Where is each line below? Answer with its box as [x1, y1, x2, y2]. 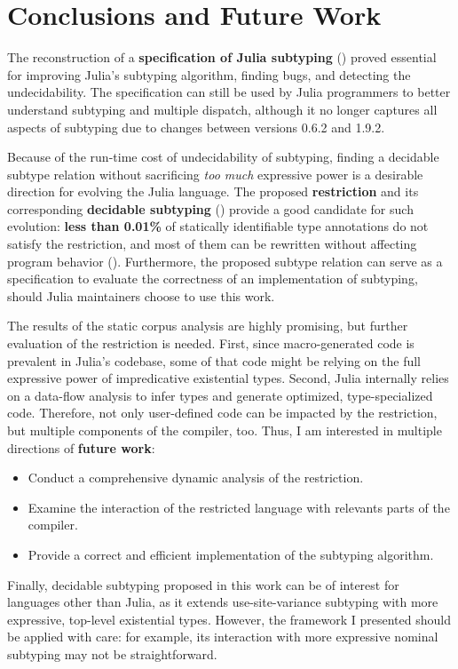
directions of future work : [7, 438, 155, 457]
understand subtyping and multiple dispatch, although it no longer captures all [7, 100, 438, 118]
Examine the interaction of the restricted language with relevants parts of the [28, 498, 450, 516]
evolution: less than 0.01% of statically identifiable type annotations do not [7, 217, 429, 235]
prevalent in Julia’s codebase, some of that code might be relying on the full [7, 351, 422, 370]
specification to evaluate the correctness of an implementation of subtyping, [7, 269, 418, 288]
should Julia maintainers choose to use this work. [7, 286, 275, 305]
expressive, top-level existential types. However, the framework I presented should [7, 609, 451, 628]
